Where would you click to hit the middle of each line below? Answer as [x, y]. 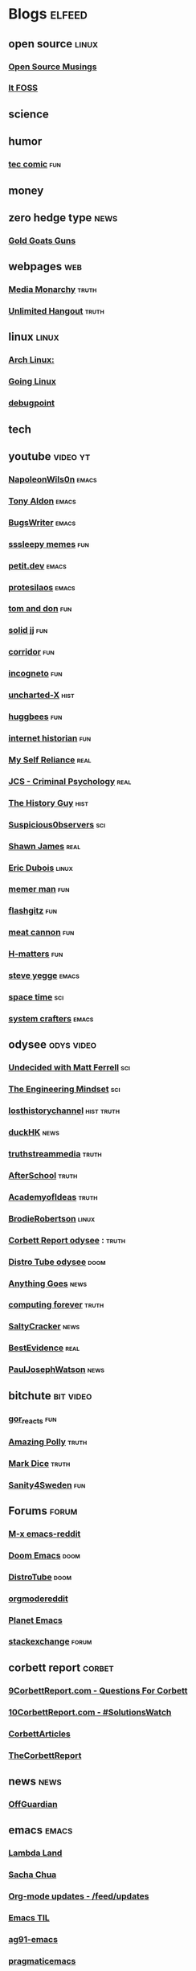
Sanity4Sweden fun [47, 1484]
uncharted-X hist [41, 695]
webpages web [45, 267]
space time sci [36, 997]
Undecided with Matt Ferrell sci [69, 1068]
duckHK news [34, 1132]
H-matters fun [36, 954]
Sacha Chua [33, 1875]
